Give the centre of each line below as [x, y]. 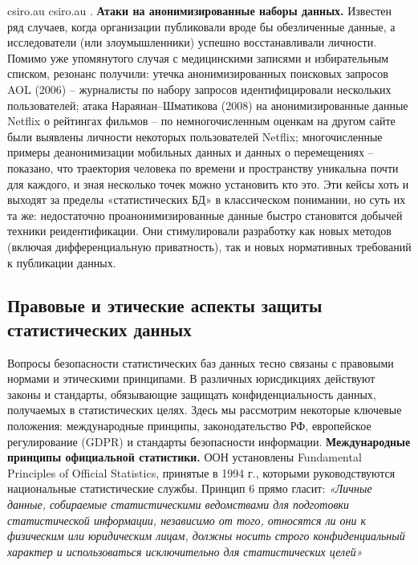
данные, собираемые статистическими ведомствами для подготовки [179, 504]
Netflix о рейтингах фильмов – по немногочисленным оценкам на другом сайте [201, 121]
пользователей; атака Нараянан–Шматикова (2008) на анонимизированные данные [208, 105]
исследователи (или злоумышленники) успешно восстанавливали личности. [192, 42]
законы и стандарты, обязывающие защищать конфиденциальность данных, [192, 394]
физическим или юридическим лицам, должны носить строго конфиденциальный [206, 536]
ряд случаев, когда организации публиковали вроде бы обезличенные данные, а [201, 26]
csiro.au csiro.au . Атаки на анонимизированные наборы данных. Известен [199, 10]
